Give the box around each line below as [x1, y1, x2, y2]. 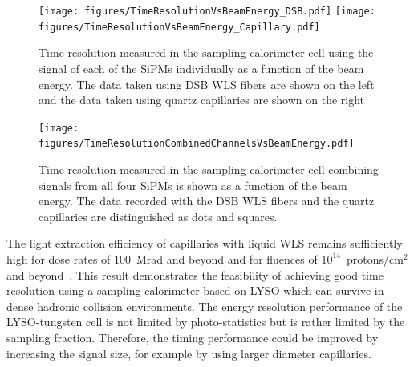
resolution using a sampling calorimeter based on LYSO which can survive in [6, 282, 384, 299]
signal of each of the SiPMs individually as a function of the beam [39, 59, 364, 76]
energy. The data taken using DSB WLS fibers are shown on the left [39, 75, 375, 92]
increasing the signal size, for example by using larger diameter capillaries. [6, 345, 371, 361]
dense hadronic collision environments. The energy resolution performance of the [6, 297, 403, 314]
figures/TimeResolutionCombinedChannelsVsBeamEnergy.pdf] [39, 138, 355, 150]
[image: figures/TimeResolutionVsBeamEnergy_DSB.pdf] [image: [39, 6, 375, 17]
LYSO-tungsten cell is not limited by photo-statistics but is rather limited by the [6, 313, 405, 330]
